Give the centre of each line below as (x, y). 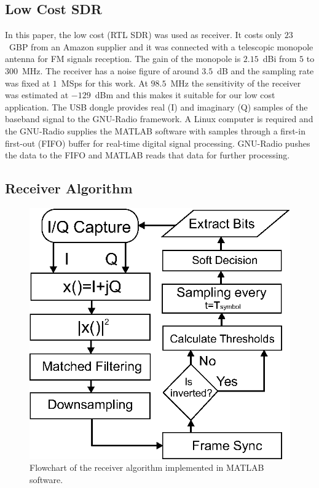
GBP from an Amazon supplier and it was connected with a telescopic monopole (161, 46)
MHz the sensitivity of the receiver (236, 83)
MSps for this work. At (104, 83)
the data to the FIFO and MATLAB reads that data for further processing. (148, 155)
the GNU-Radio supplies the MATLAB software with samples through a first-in (155, 130)
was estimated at (37, 95)
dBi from (280, 59)
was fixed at (28, 83)
